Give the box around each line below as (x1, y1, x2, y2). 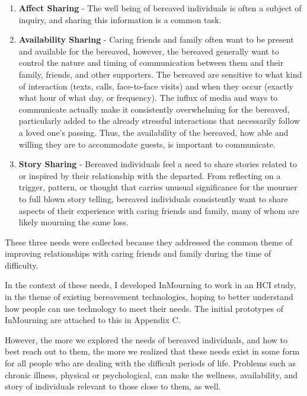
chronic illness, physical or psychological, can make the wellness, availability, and (5, 368, 298, 381)
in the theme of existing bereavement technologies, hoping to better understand (5, 290, 293, 303)
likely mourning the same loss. (18, 216, 129, 228)
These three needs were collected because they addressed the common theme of (5, 235, 292, 248)
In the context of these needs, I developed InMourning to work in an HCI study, (5, 279, 296, 291)
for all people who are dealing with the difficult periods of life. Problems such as (5, 357, 296, 369)
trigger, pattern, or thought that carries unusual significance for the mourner (18, 181, 298, 193)
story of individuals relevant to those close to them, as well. (5, 380, 221, 392)
